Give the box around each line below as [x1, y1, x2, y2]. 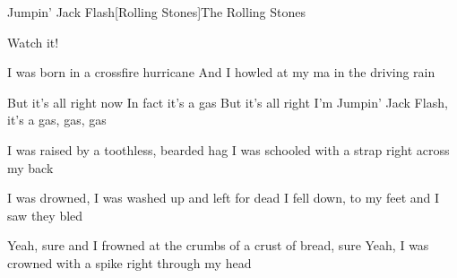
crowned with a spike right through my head [7, 253, 252, 272]
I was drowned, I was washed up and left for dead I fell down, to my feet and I [7, 188, 440, 207]
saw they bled [7, 205, 83, 224]
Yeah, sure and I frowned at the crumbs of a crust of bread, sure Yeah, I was [7, 236, 429, 255]
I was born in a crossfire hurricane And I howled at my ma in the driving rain [7, 63, 435, 82]
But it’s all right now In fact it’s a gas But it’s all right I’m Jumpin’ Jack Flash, [7, 92, 448, 111]
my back [7, 158, 54, 177]
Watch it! [7, 32, 59, 51]
